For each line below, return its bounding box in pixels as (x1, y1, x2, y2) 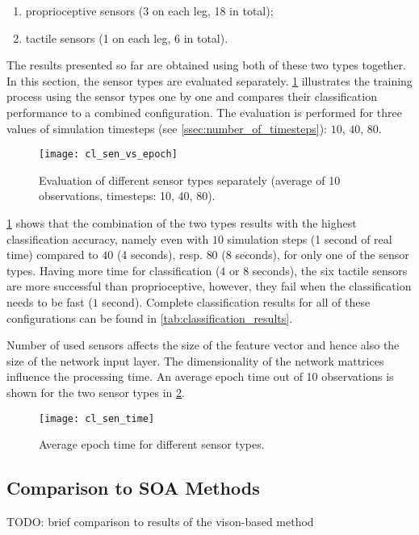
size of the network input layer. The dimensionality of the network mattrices (6, 352, 384, 369)
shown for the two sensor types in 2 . (6, 383, 185, 400)
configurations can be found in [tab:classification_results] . (6, 309, 293, 326)
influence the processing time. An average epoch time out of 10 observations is (6, 368, 394, 385)
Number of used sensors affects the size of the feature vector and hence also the (6, 336, 400, 353)
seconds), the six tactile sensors (252, 261, 408, 278)
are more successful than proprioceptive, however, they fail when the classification (6, 278, 412, 295)
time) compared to (6, 246, 98, 263)
